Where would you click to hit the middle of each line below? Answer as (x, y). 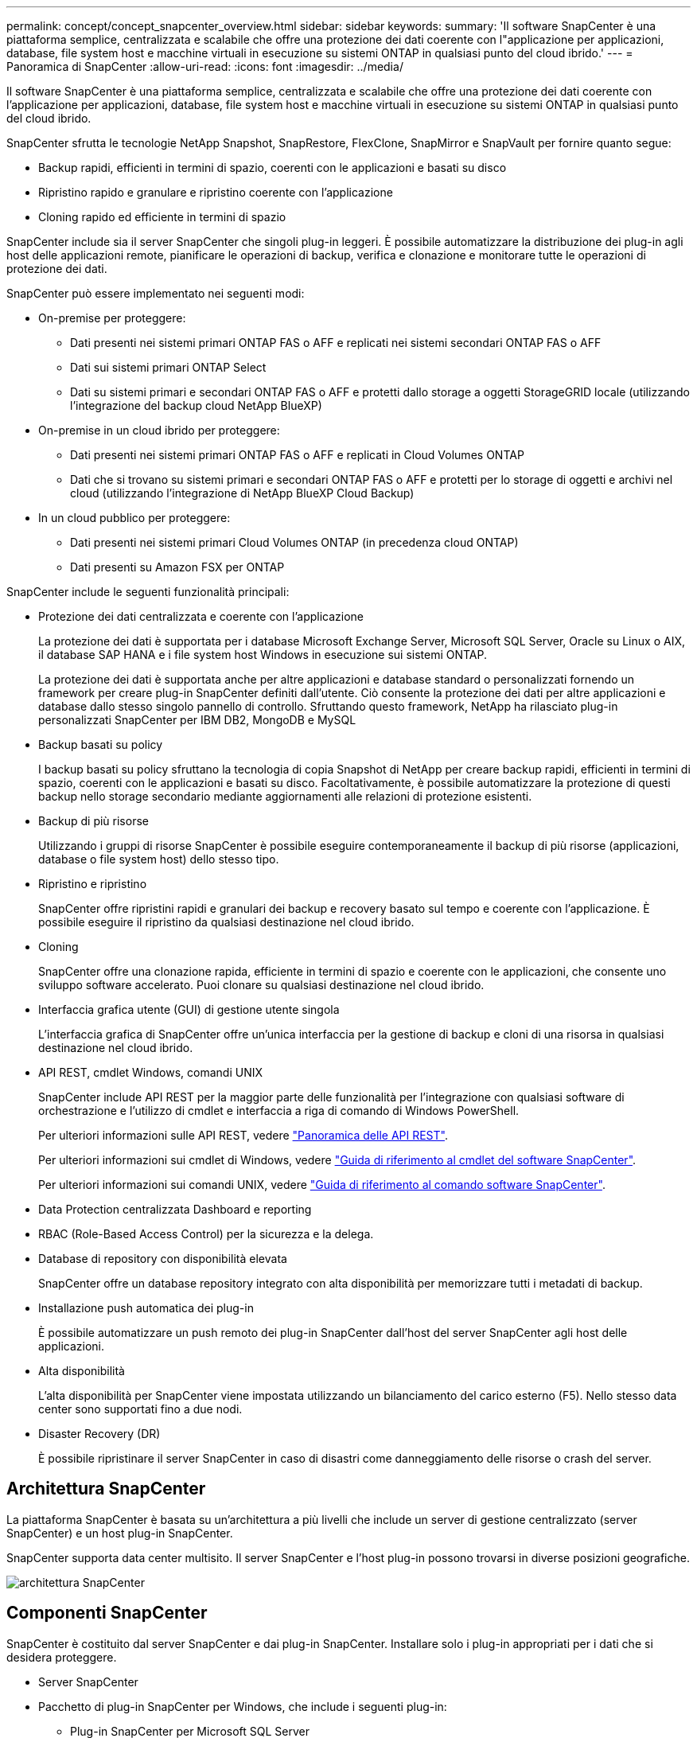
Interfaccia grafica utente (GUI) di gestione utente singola (189, 1009)
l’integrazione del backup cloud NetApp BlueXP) (196, 405)
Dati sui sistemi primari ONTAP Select (168, 367)
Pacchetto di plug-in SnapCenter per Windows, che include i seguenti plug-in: (243, 1706)
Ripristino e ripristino (93, 884)
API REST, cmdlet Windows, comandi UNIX (151, 1072)
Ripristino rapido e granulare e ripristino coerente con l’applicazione (216, 192)
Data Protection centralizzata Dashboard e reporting (175, 1209)
